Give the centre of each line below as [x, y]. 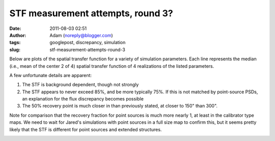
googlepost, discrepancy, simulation [88, 43]
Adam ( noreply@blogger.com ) [81, 35]
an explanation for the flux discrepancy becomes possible [83, 99]
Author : [18, 35]
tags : [15, 43]
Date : [15, 28]
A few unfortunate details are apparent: [50, 75]
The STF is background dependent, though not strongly [80, 85]
